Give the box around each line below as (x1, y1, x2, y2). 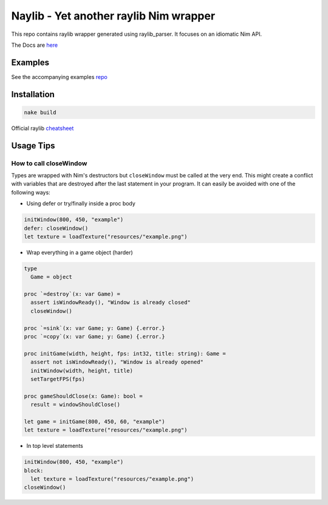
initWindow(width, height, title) (30, 367, 134, 374)
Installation (11, 89, 55, 100)
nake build (24, 109, 56, 115)
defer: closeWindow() (24, 225, 89, 232)
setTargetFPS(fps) (30, 376, 85, 382)
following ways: (11, 188, 51, 196)
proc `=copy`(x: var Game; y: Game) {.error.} (24, 333, 165, 340)
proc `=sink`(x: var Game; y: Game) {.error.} (24, 325, 165, 331)
